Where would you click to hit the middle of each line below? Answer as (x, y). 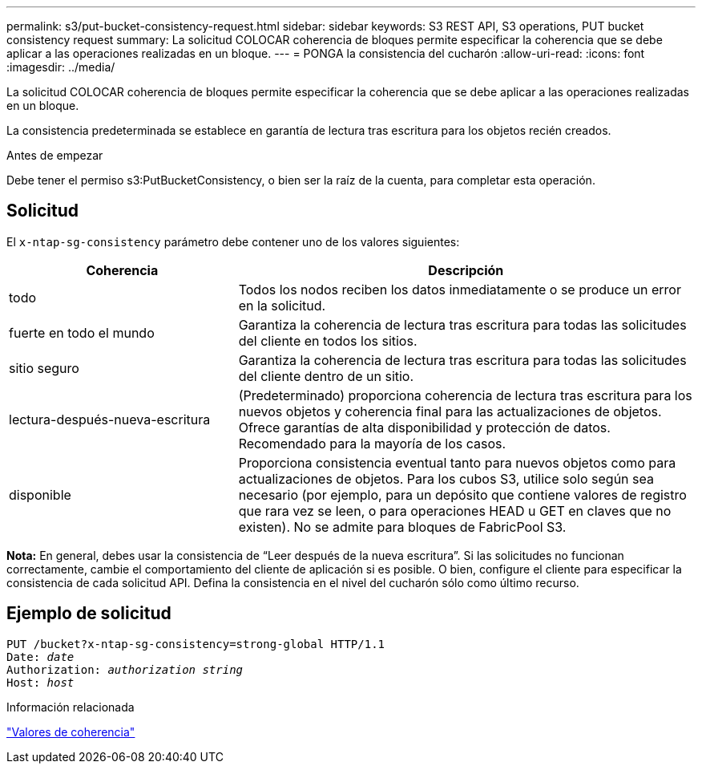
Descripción (466, 270)
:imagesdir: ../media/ (61, 67)
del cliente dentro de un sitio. (326, 376)
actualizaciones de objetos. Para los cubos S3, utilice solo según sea (446, 478)
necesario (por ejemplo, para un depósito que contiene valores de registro (462, 494)
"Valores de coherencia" (71, 731)
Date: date (40, 657)
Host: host (40, 682)
